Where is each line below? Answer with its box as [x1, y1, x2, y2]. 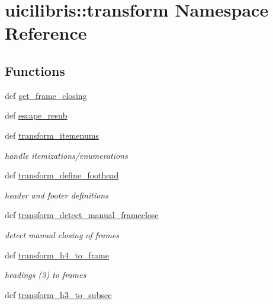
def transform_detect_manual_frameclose [5, 209, 159, 221]
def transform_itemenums [5, 129, 99, 141]
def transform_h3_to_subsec [5, 288, 112, 300]
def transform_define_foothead [5, 169, 119, 181]
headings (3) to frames [5, 268, 86, 281]
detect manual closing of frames [5, 228, 120, 241]
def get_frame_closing [5, 89, 87, 101]
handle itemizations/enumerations [5, 149, 128, 161]
